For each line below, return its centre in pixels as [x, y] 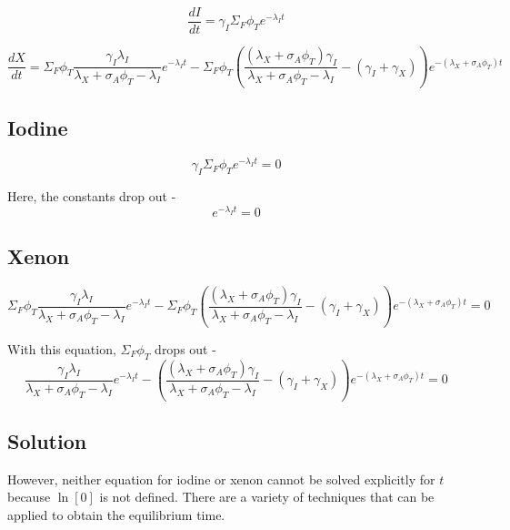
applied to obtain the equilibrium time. [116, 515]
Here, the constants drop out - [92, 196]
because [29, 497]
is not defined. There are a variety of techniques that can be [267, 497]
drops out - [185, 348]
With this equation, [62, 348]
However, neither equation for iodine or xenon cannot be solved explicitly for [221, 479]
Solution [47, 441]
